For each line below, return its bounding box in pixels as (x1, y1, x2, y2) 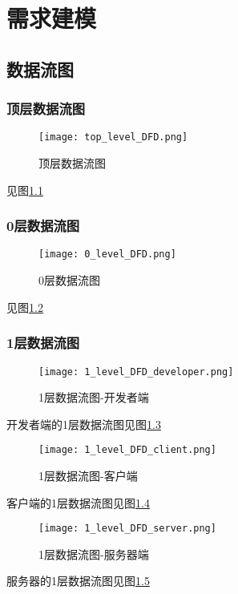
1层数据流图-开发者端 (38, 389, 149, 406)
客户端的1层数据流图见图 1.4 (6, 494, 150, 511)
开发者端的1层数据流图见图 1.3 (6, 415, 161, 432)
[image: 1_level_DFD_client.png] (38, 444, 216, 456)
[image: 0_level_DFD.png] (38, 249, 176, 261)
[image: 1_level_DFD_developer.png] (38, 366, 234, 378)
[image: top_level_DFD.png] (38, 131, 188, 143)
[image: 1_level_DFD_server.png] (38, 523, 216, 535)
